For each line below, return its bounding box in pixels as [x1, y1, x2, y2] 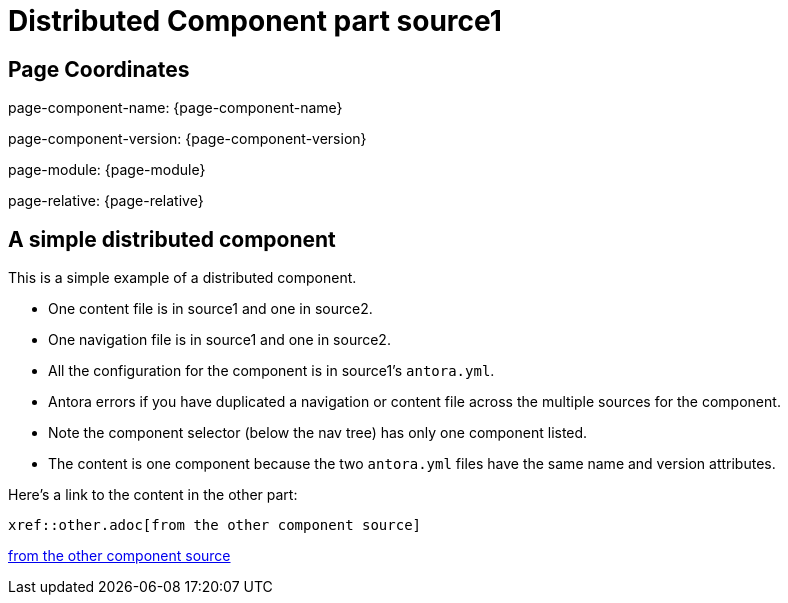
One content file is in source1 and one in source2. [48, 300, 373, 318]
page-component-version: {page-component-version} [8, 130, 367, 148]
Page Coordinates [8, 56, 190, 82]
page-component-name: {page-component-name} [8, 99, 343, 117]
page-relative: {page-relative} [8, 192, 204, 210]
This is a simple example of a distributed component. [8, 269, 357, 287]
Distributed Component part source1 [8, 4, 502, 38]
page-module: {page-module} [8, 161, 206, 179]
